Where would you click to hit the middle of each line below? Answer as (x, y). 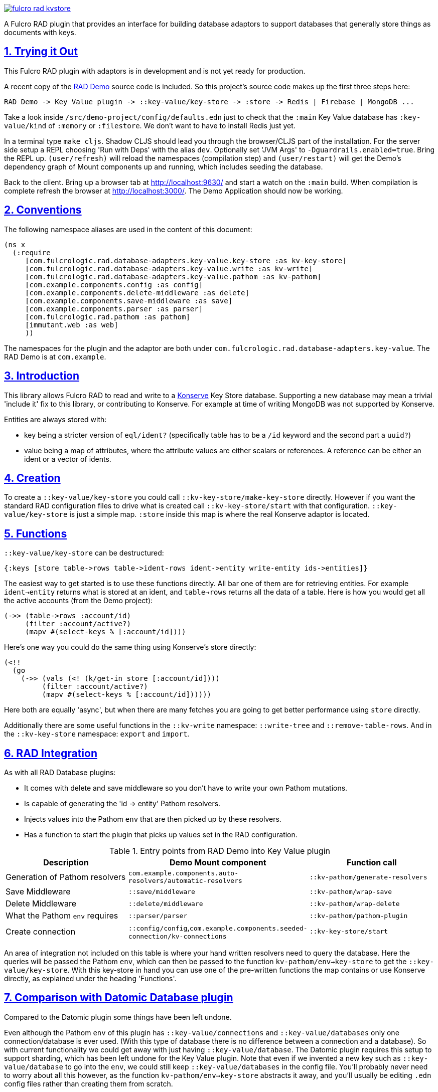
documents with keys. (40, 32)
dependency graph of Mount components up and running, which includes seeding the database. (164, 166)
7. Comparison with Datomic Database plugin (119, 998)
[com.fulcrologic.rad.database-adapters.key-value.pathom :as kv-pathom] (173, 277)
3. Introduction (42, 376)
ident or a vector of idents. (68, 459)
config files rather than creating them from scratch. (89, 1083)
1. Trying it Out (41, 52)
